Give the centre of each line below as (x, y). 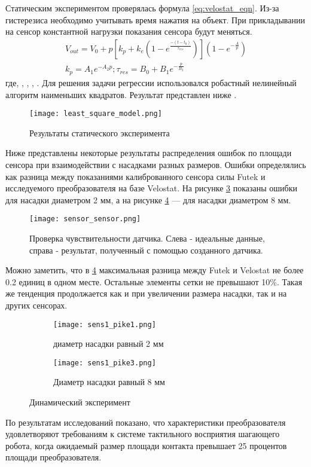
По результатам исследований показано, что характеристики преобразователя (146, 422)
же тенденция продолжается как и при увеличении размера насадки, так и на (146, 293)
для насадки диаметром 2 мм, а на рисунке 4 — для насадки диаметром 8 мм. (148, 199)
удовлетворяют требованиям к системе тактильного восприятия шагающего (143, 434)
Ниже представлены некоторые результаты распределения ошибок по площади (149, 153)
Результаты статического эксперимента (100, 132)
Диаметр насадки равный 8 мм (109, 382)
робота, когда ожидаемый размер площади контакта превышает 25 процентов (146, 445)
